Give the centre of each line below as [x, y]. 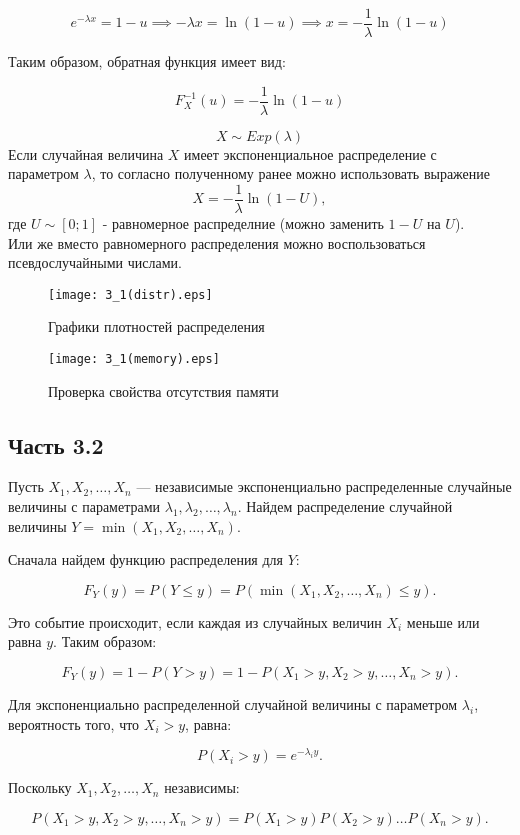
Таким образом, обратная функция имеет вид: [147, 61]
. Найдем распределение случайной [345, 506]
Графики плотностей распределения [156, 326]
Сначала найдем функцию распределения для [146, 559]
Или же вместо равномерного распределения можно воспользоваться [217, 242]
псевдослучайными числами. [95, 262]
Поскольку [40, 787]
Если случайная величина [86, 153]
